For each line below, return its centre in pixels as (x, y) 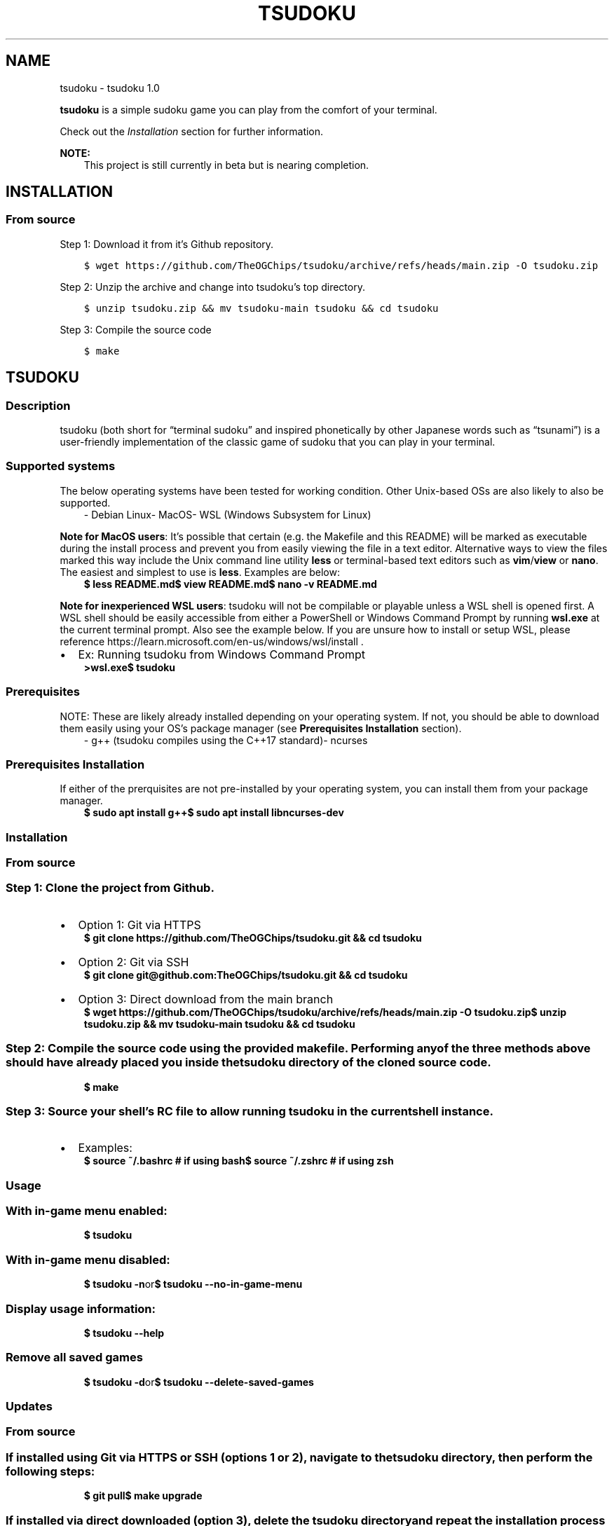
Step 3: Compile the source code (136, 329)
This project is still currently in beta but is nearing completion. (226, 165)
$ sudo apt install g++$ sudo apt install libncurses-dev (214, 813)
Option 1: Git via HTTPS (139, 924)
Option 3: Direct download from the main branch (206, 999)
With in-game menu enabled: (87, 1211)
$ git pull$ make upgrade (143, 1496)
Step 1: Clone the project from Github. (110, 888)
